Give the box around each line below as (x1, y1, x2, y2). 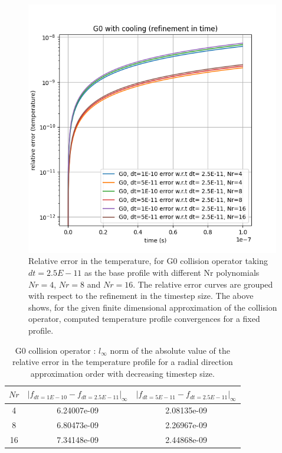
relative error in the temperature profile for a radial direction (12, 356, 233, 368)
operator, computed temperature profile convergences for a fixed (28, 312, 260, 325)
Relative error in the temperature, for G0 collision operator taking (28, 255, 268, 267)
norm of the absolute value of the (110, 344, 231, 356)
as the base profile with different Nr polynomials (84, 266, 260, 278)
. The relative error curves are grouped (133, 278, 273, 290)
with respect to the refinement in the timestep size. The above (28, 289, 254, 302)
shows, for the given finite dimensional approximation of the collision (28, 301, 277, 313)
